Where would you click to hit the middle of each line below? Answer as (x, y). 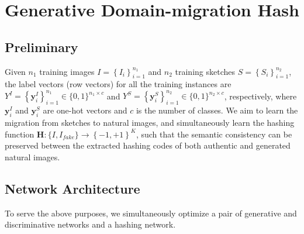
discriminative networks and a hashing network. (90, 224)
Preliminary (42, 47)
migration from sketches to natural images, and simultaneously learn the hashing (150, 123)
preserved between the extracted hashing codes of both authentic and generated (148, 145)
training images (67, 71)
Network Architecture (72, 188)
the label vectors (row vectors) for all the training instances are (118, 84)
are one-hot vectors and (85, 110)
